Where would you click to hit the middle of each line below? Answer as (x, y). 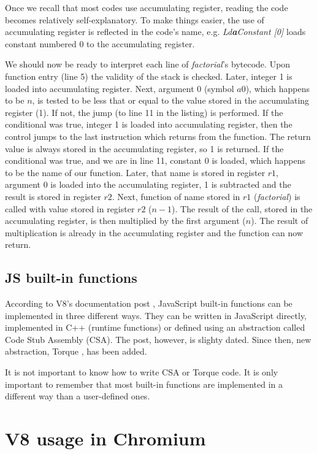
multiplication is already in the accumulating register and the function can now (154, 232)
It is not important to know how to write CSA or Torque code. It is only (142, 372)
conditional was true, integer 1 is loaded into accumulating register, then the (149, 124)
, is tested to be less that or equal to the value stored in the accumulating (171, 100)
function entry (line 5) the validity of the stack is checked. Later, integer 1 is (149, 76)
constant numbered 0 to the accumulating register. (100, 43)
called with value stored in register (70, 208)
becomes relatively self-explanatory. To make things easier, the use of (135, 19)
